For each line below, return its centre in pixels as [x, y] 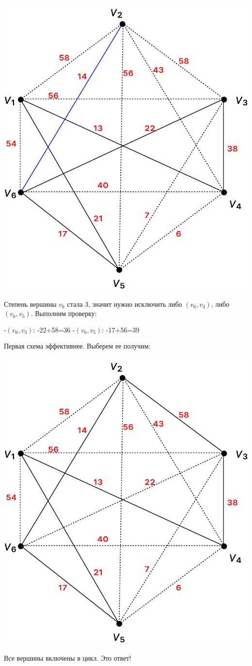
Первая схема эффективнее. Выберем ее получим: [77, 346]
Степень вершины [30, 304]
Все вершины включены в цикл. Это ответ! [68, 658]
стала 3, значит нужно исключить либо [125, 304]
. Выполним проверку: [64, 313]
